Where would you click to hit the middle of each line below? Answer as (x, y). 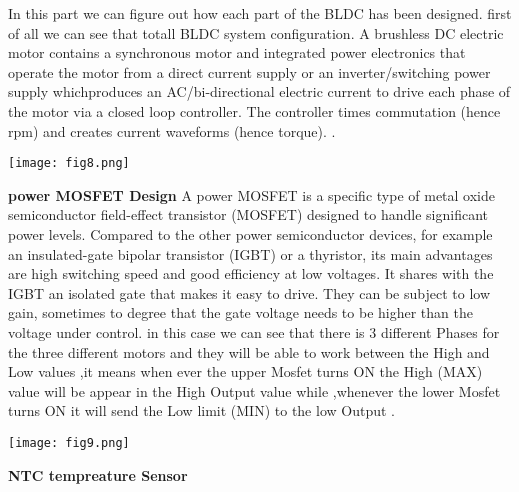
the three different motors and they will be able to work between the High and (249, 351)
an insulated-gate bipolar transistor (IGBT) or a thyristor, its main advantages (250, 253)
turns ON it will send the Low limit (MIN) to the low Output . (201, 410)
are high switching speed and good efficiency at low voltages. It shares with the (251, 273)
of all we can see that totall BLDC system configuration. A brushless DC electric (256, 32)
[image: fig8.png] (69, 163)
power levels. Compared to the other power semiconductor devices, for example (250, 234)
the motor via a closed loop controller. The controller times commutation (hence (254, 110)
